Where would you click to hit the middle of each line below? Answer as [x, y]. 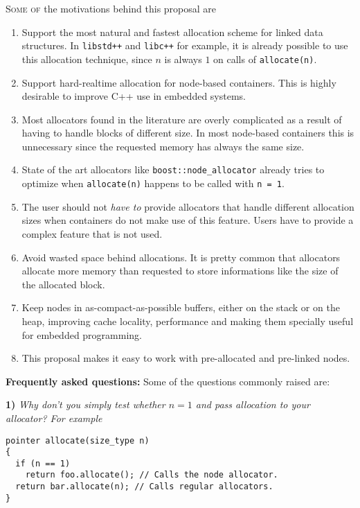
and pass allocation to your [253, 404]
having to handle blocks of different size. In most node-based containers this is [188, 133]
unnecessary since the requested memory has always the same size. [163, 146]
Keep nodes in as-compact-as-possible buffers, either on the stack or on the [181, 307]
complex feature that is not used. [92, 233]
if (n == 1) [43, 463]
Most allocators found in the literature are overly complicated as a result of [182, 119]
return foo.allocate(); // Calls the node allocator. [152, 475]
